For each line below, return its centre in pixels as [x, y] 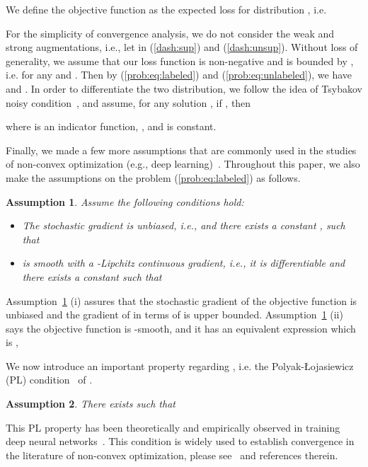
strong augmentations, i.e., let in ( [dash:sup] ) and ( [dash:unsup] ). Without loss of [182, 47]
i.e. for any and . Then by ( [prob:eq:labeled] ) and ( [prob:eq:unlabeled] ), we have [179, 75]
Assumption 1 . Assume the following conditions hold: [125, 201]
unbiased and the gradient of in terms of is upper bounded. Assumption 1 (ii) [174, 315]
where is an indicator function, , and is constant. [111, 126]
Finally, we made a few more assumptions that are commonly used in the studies [181, 150]
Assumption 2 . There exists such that [91, 404]
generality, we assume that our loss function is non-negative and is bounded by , [180, 60]
